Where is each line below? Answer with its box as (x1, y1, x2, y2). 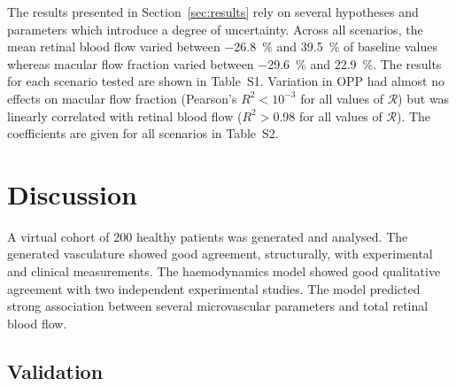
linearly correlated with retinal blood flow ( (7, 106, 243, 125)
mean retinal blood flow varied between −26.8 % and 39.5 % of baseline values (7, 37, 437, 56)
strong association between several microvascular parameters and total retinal (7, 297, 429, 315)
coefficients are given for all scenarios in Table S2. (7, 124, 279, 143)
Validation (7, 357, 104, 384)
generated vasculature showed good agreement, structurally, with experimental (7, 244, 433, 263)
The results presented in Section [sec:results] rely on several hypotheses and (7, 3, 419, 20)
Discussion (7, 175, 137, 212)
